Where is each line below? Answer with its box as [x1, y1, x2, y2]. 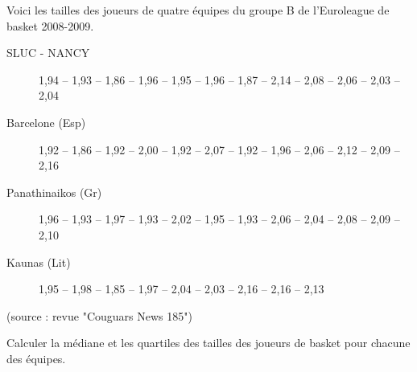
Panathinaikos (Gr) [6, 183, 102, 200]
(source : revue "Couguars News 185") [6, 307, 192, 324]
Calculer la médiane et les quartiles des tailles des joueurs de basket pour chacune [6, 334, 411, 351]
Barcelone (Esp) [6, 113, 86, 130]
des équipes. [6, 350, 66, 366]
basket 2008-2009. [6, 17, 94, 34]
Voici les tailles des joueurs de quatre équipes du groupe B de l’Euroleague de [6, 2, 390, 18]
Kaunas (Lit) [6, 253, 71, 270]
